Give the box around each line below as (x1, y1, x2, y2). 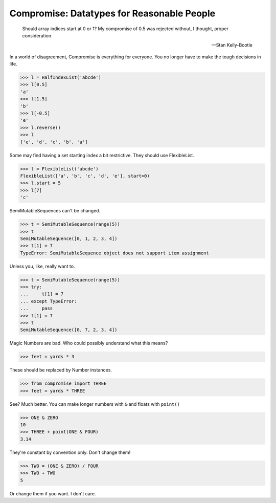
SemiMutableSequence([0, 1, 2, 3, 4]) (20, 235, 118, 242)
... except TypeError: (20, 298, 77, 304)
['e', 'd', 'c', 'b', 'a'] (20, 139, 88, 145)
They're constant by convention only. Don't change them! (9, 449, 131, 455)
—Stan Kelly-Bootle (211, 42, 252, 48)
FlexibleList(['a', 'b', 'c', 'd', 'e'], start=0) (20, 173, 150, 179)
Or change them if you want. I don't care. (9, 490, 96, 496)
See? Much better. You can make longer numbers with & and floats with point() (9, 401, 180, 407)
